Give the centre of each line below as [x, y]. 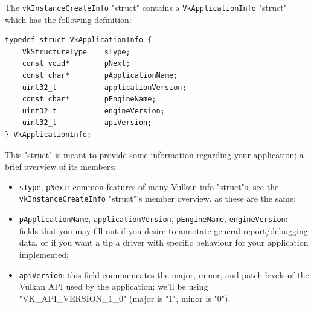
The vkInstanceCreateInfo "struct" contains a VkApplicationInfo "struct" [146, 7]
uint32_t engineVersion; [93, 111]
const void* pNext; [76, 64]
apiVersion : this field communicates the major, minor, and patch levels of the [164, 274]
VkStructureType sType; [76, 52]
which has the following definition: [68, 19]
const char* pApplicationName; [100, 76]
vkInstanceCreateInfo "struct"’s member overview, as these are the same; [158, 198]
